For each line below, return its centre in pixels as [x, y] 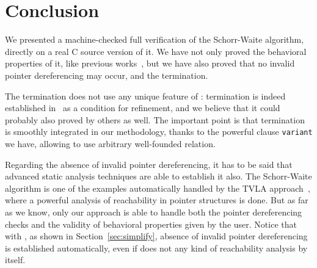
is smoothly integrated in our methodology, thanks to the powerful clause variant [159, 132]
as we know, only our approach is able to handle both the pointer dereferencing [154, 212]
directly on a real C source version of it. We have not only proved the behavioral [156, 51]
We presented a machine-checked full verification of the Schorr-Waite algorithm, [155, 39]
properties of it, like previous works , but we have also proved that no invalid [150, 63]
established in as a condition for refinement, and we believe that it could [143, 108]
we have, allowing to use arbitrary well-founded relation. [110, 143]
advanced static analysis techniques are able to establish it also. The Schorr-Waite [158, 176]
